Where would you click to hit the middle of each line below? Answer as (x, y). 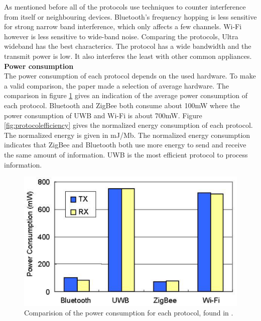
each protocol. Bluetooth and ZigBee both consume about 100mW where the (122, 105)
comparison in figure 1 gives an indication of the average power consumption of (126, 95)
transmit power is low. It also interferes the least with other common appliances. (128, 56)
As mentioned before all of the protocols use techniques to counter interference (125, 7)
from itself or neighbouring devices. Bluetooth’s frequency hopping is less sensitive (130, 16)
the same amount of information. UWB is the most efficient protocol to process (126, 154)
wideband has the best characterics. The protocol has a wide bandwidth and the (128, 46)
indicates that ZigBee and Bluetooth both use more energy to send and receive (125, 145)
